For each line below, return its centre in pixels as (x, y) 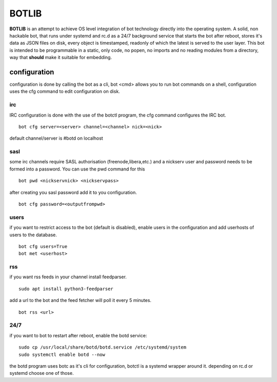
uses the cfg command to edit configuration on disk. (65, 91)
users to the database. (33, 235)
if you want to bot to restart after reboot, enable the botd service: (78, 335)
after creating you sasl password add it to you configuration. (73, 192)
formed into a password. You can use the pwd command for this (77, 169)
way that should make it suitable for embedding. (61, 58)
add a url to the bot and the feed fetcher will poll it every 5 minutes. (80, 300)
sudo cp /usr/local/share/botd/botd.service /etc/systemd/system (103, 347)
